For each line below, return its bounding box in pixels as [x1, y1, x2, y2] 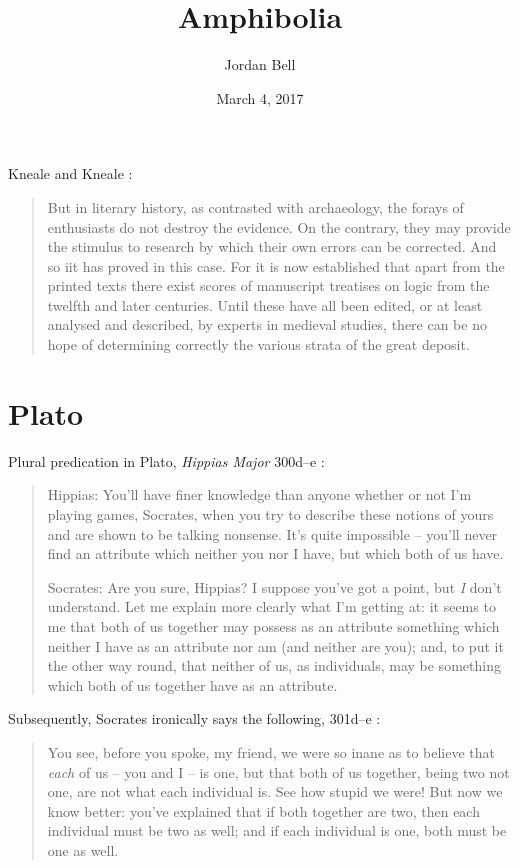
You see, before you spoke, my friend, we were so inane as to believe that [47, 741, 495, 762]
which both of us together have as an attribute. [47, 674, 338, 695]
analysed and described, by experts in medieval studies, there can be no [47, 314, 487, 335]
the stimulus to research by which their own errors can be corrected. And [47, 236, 497, 257]
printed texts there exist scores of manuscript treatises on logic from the [47, 275, 490, 296]
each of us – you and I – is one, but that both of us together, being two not [47, 761, 510, 782]
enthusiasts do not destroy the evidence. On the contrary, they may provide [47, 216, 511, 237]
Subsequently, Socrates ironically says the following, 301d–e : [8, 708, 381, 729]
